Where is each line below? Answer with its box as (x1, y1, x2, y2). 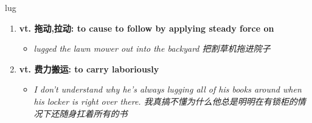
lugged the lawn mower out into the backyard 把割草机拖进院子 (33, 42, 271, 55)
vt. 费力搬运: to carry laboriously (19, 62, 159, 75)
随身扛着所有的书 (59, 107, 128, 119)
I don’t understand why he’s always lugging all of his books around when (33, 83, 302, 96)
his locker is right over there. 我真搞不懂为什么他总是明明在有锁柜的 (33, 94, 297, 107)
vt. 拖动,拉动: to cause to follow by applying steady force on (19, 21, 274, 34)
